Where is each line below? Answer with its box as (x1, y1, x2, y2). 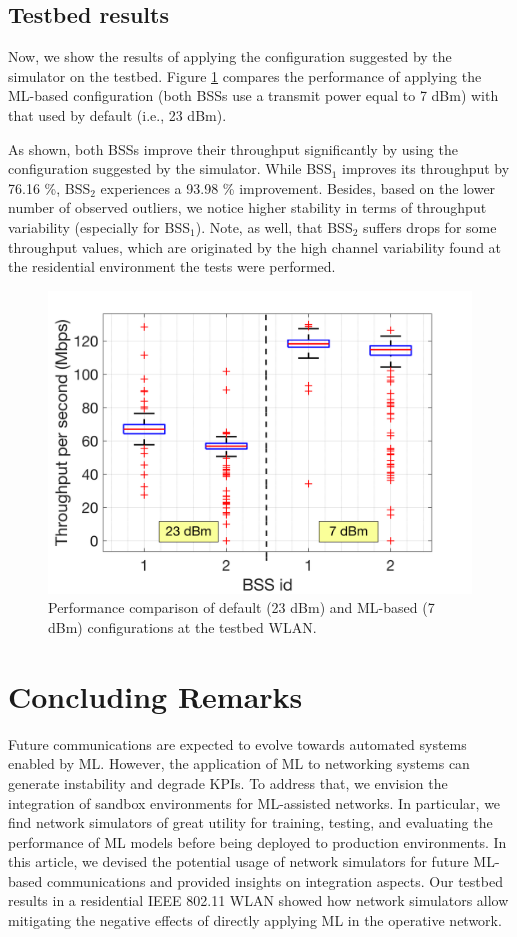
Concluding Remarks (8, 675, 303, 716)
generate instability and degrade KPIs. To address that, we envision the (8, 772, 448, 793)
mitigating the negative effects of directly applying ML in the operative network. (8, 910, 502, 931)
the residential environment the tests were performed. (8, 256, 336, 277)
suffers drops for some (363, 216, 497, 237)
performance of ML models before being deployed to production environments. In (8, 831, 507, 852)
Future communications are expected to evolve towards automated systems (8, 733, 467, 754)
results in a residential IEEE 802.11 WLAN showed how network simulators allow (8, 890, 509, 911)
